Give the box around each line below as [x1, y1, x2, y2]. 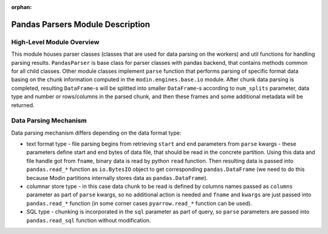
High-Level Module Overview [11, 38, 100, 46]
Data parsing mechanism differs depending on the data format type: [11, 129, 182, 136]
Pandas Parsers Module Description [11, 19, 151, 30]
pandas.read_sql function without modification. [26, 216, 151, 224]
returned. [11, 101, 35, 109]
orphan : [11, 4, 32, 10]
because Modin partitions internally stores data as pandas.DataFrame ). [26, 174, 208, 181]
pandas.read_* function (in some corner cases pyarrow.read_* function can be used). [26, 199, 252, 207]
